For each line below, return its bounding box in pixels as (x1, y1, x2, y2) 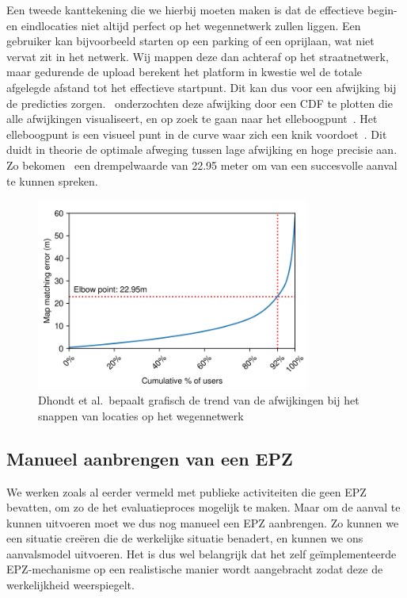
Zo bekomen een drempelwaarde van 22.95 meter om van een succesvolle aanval (6, 156, 397, 173)
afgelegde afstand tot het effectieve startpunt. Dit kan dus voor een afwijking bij (6, 79, 397, 95)
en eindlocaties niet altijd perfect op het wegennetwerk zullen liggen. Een (6, 17, 361, 33)
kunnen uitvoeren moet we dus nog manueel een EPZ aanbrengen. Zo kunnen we (6, 514, 399, 531)
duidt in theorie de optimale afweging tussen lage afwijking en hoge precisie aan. (6, 141, 397, 158)
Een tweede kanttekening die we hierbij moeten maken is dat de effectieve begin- (6, 2, 397, 17)
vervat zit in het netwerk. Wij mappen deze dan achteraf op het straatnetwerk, (6, 48, 389, 64)
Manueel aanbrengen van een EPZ (6, 446, 293, 470)
